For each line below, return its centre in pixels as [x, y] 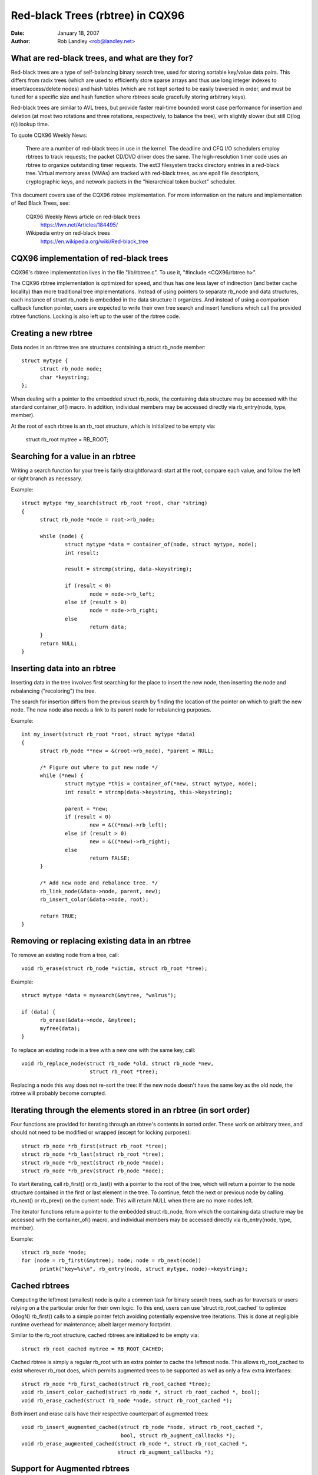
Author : [21, 41]
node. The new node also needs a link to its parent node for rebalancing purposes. [111, 710]
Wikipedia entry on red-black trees [68, 233]
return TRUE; [59, 916]
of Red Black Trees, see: [40, 203]
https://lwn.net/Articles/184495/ [79, 225]
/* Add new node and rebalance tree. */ [99, 883]
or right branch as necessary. [47, 478]
